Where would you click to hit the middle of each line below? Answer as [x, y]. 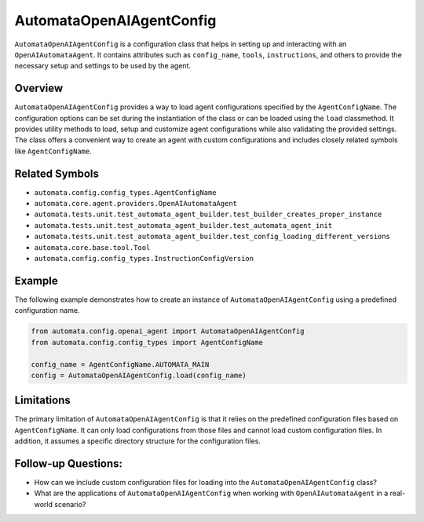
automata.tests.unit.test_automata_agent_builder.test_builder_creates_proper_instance [208, 215]
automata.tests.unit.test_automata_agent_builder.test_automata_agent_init [183, 225]
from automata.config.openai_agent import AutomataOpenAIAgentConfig [168, 331]
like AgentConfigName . [53, 151]
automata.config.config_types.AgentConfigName [125, 192]
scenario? [70, 504]
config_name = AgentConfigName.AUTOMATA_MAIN [120, 364]
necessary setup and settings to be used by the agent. [103, 66]
